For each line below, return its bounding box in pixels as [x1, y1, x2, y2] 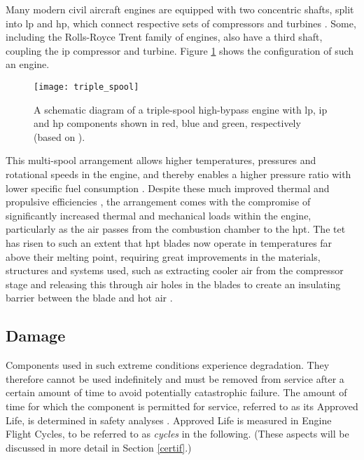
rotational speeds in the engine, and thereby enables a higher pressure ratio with [6, 167, 351, 181]
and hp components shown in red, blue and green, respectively [34, 116, 301, 130]
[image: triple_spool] [34, 81, 139, 92]
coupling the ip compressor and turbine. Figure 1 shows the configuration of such [6, 43, 354, 57]
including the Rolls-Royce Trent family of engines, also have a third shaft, [6, 29, 323, 44]
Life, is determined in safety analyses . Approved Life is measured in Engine [6, 412, 332, 427]
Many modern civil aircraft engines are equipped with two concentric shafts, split [6, 2, 354, 16]
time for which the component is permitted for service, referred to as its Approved [6, 398, 358, 413]
